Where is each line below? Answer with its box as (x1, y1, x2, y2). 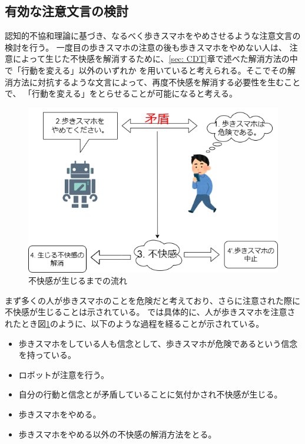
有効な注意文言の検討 (5, 2, 128, 20)
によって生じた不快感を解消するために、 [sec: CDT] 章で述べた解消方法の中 (12, 52, 298, 65)
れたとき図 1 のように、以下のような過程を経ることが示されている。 (5, 317, 264, 330)
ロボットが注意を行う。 (18, 368, 109, 380)
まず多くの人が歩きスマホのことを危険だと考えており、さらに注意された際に (5, 294, 300, 306)
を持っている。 (18, 349, 77, 361)
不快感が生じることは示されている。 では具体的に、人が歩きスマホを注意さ (5, 306, 296, 318)
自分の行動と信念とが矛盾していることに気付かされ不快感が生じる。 (18, 388, 283, 400)
